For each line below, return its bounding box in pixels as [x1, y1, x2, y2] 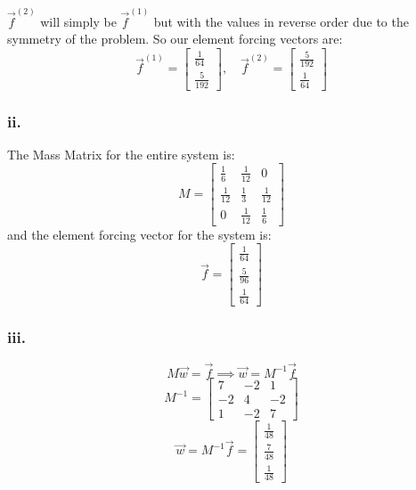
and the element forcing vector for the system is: [7, 225, 272, 243]
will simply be [40, 12, 117, 30]
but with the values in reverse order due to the [153, 12, 409, 30]
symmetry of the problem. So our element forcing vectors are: [7, 29, 343, 48]
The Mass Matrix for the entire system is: [7, 144, 235, 163]
